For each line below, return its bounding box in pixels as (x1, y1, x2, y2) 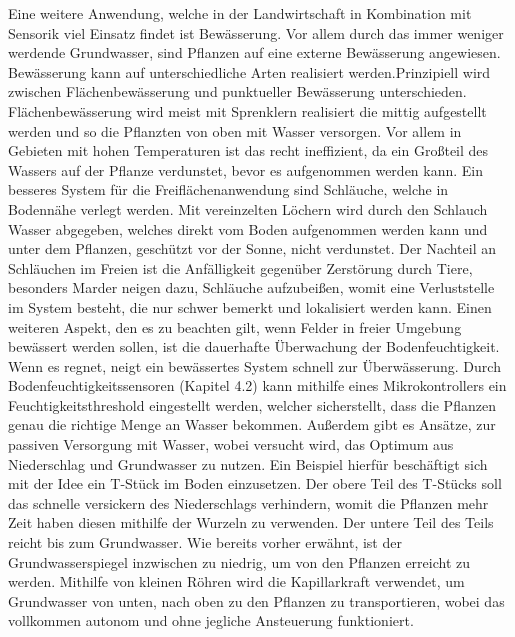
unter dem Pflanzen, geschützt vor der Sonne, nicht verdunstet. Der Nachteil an (8, 238, 497, 259)
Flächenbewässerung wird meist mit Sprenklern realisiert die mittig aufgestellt (8, 100, 487, 121)
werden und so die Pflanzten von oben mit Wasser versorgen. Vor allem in (8, 120, 462, 141)
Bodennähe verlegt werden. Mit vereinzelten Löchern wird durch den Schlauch (8, 198, 488, 219)
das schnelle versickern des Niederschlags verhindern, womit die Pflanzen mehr (8, 492, 489, 513)
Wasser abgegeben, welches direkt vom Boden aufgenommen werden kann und (8, 218, 488, 239)
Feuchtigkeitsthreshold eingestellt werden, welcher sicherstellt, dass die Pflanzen (8, 394, 496, 415)
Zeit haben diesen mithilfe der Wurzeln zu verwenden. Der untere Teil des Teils (8, 512, 494, 533)
